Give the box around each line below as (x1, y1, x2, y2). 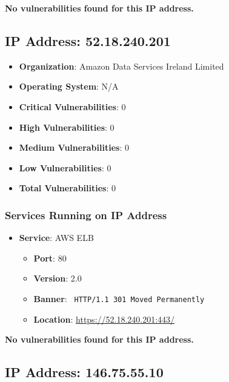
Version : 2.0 (33, 272, 82, 285)
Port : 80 (33, 251, 67, 264)
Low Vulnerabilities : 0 (19, 161, 111, 174)
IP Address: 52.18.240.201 (5, 31, 171, 50)
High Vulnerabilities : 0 (19, 120, 114, 133)
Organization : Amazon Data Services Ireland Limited (19, 59, 224, 72)
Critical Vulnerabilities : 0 (19, 100, 126, 113)
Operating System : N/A (19, 80, 119, 93)
